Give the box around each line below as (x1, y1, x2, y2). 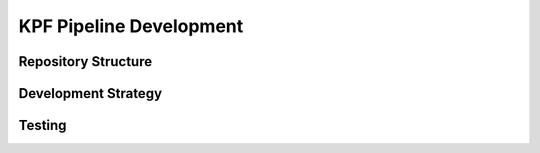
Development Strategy (18, 85, 163, 102)
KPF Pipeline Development (18, 15, 244, 37)
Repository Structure (18, 53, 153, 70)
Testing (18, 117, 67, 134)
